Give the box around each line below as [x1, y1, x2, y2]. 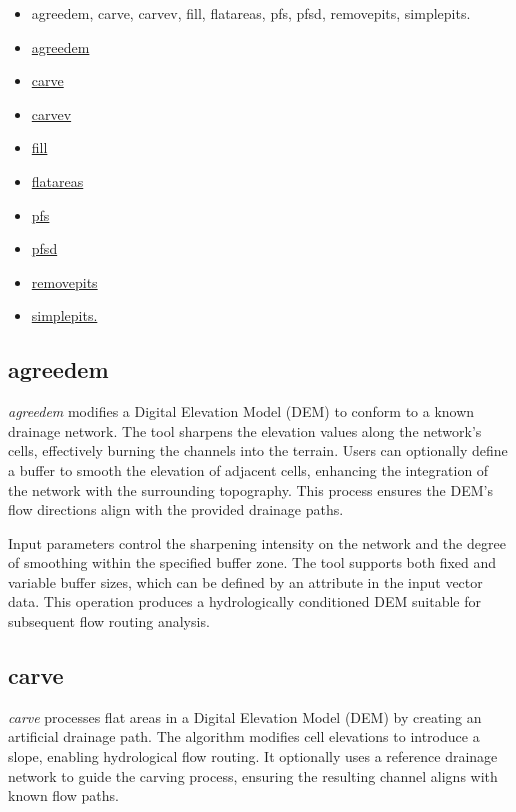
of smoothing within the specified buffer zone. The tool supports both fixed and [8, 552, 497, 573]
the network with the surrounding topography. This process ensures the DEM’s [8, 479, 493, 500]
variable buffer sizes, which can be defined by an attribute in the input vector [8, 571, 483, 592]
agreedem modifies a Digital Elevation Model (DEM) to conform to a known [8, 401, 475, 422]
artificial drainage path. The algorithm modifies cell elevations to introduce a [8, 726, 480, 747]
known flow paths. [8, 785, 119, 806]
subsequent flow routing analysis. [8, 611, 210, 632]
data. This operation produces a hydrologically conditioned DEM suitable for [8, 591, 481, 612]
